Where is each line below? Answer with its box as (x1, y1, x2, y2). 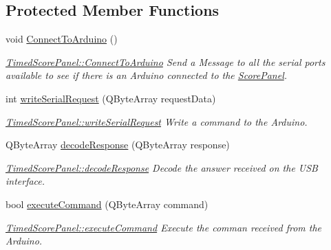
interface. (6, 174, 45, 188)
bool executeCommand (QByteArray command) (6, 196, 209, 211)
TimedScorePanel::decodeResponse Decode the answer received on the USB (6, 160, 318, 174)
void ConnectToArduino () (6, 32, 118, 46)
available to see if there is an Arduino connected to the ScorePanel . (6, 68, 288, 82)
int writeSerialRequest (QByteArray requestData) (6, 91, 216, 105)
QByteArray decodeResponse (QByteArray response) (6, 137, 230, 152)
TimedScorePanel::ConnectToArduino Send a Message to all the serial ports (6, 54, 325, 69)
